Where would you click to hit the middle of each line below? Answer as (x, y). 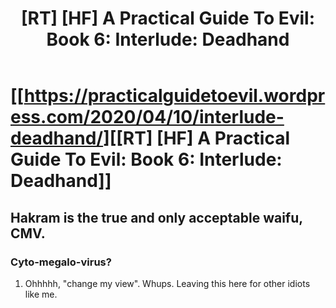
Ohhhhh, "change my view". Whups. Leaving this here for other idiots (167, 283)
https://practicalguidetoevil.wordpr (174, 96)
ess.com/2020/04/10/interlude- (147, 117)
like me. (41, 294)
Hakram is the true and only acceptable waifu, (156, 217)
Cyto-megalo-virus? (61, 262)
